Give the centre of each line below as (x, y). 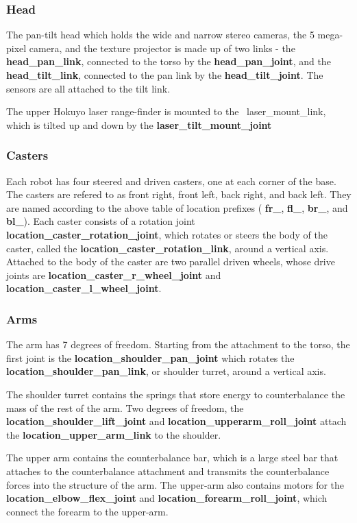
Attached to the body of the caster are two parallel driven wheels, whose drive (171, 261)
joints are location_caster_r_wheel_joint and (114, 275)
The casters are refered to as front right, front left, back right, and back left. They (179, 194)
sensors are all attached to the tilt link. (88, 88)
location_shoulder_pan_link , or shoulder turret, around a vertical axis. (166, 371)
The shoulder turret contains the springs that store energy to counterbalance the (176, 394)
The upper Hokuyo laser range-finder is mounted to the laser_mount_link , (166, 111)
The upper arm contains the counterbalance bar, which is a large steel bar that (172, 458)
